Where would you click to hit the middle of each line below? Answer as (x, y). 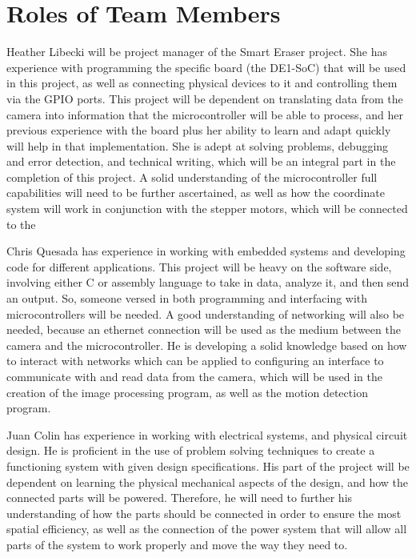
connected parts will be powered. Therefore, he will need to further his (180, 498)
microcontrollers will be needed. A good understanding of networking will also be (206, 313)
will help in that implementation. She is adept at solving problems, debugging (198, 145)
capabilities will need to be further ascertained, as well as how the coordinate (196, 193)
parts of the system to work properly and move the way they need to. (177, 544)
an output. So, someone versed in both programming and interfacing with (187, 298)
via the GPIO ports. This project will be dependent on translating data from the (205, 98)
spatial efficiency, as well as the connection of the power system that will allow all (207, 529)
